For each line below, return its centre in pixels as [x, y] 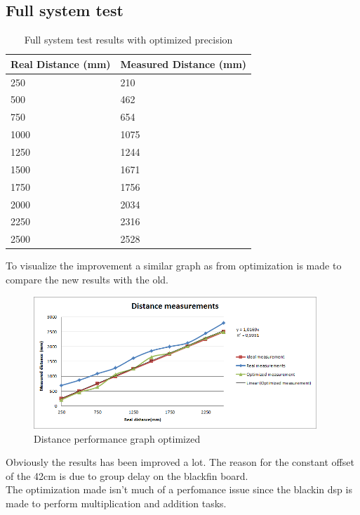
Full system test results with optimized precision [128, 40]
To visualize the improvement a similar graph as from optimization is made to [174, 266]
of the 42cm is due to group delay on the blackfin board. [127, 475]
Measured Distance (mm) [184, 63]
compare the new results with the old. [87, 279]
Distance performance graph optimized [117, 438]
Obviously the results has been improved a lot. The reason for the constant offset [180, 462]
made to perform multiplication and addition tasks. [116, 503]
